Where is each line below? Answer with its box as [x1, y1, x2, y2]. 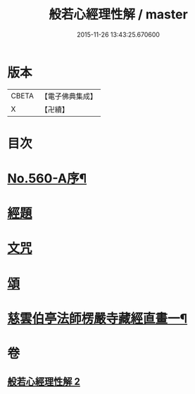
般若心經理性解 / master [49, 6, 188, 23]
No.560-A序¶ [7, 170, 87, 187]
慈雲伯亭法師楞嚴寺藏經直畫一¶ [7, 311, 188, 326]
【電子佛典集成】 [40, 91, 97, 101]
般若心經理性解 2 [7, 376, 81, 388]
